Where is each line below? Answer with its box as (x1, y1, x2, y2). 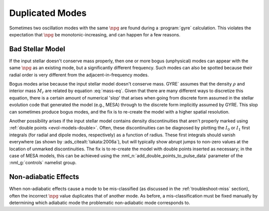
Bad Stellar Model (9, 45, 66, 53)
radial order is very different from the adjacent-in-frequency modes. (9, 72, 149, 78)
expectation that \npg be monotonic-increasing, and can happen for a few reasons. (9, 31, 180, 37)
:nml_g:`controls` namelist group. (9, 160, 77, 166)
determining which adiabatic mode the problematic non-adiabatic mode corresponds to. (9, 200, 190, 206)
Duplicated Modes (9, 7, 87, 18)
